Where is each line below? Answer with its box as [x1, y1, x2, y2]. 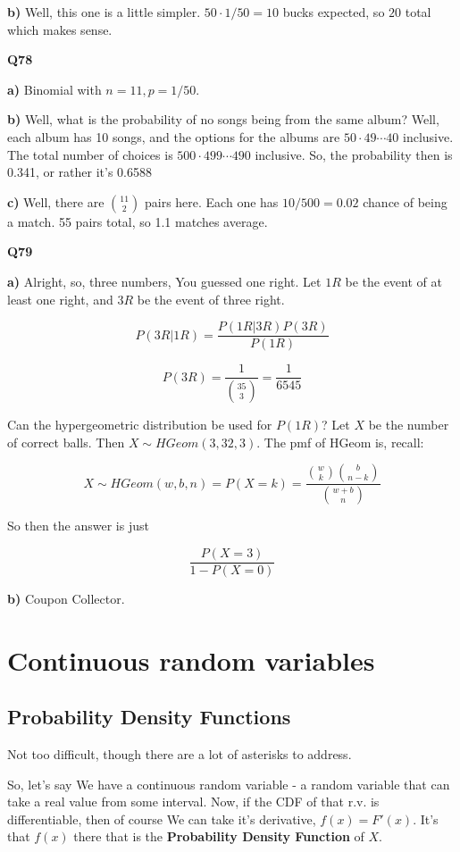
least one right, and [7, 289, 113, 308]
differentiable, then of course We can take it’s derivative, [7, 809, 316, 828]
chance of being [363, 192, 447, 211]
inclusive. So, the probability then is [255, 145, 453, 163]
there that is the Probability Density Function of [73, 827, 364, 846]
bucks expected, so [282, 3, 385, 21]
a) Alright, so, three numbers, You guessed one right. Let [7, 271, 322, 290]
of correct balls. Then [7, 432, 125, 451]
